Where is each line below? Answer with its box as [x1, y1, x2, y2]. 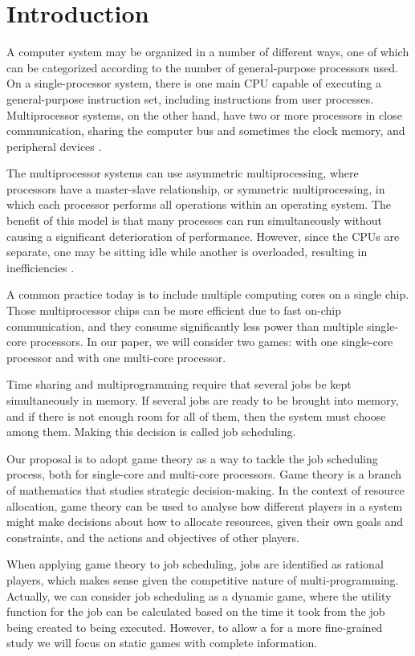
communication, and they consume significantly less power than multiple [6, 317, 364, 334]
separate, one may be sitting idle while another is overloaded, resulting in [6, 243, 368, 260]
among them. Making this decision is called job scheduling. [6, 423, 296, 440]
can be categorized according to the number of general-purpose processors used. [6, 59, 398, 75]
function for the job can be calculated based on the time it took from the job [6, 603, 385, 620]
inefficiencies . [6, 259, 75, 275]
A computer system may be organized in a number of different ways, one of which [6, 43, 409, 60]
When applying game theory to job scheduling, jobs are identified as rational [6, 556, 384, 572]
